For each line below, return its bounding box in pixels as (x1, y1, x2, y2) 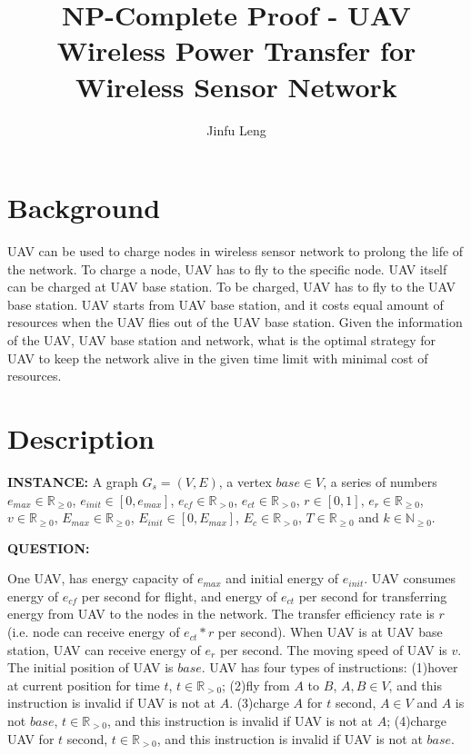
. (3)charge (229, 693, 289, 712)
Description (7, 419, 155, 456)
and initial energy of (225, 569, 339, 588)
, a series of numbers (323, 472, 437, 491)
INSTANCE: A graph (7, 472, 138, 491)
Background (7, 189, 161, 226)
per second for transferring (298, 586, 447, 605)
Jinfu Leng (206, 120, 266, 139)
